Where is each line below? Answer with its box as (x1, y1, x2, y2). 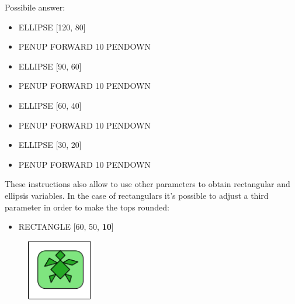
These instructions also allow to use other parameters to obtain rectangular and (5, 178, 290, 190)
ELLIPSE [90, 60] (18, 60, 82, 72)
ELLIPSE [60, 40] (18, 99, 82, 111)
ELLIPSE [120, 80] (18, 20, 86, 33)
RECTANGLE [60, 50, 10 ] (18, 220, 114, 233)
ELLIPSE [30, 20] (18, 139, 82, 151)
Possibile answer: (5, 1, 65, 13)
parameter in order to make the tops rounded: (5, 201, 169, 213)
